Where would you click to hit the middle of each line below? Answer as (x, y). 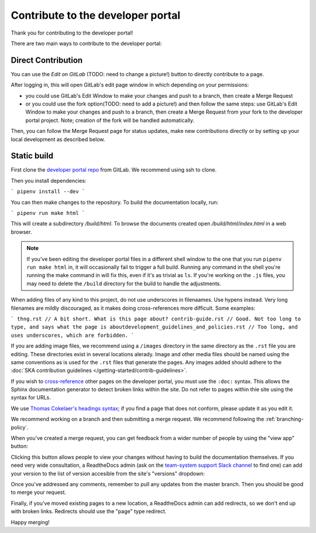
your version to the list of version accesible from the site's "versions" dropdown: (108, 473)
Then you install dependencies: (49, 180)
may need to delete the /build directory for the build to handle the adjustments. (124, 283)
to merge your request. (39, 493)
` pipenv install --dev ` (48, 192)
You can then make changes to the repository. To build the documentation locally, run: (115, 202)
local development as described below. (58, 139)
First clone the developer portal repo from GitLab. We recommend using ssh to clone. (114, 170)
